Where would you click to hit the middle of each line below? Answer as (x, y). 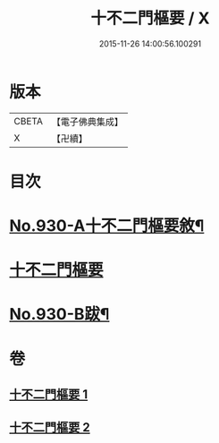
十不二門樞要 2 (50, 427)
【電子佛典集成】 (87, 122)
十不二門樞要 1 (49, 395)
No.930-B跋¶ (59, 315)
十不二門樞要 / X (150, 18)
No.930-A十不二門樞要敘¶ (107, 226)
